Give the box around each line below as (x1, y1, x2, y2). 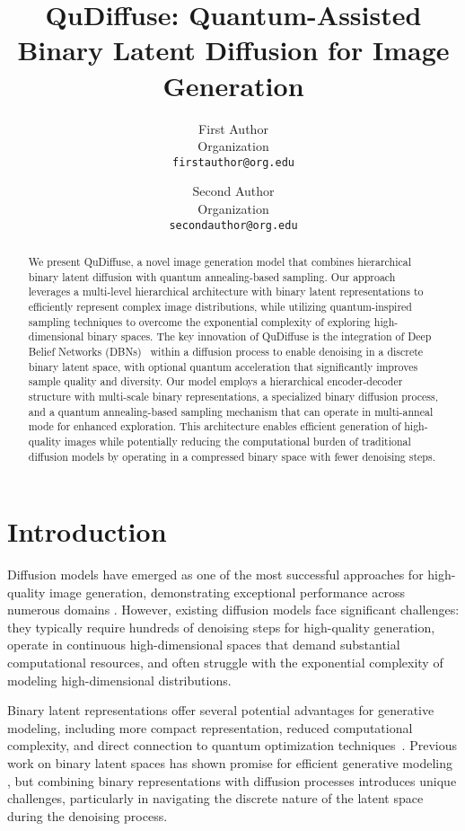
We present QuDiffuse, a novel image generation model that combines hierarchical (28, 253, 412, 269)
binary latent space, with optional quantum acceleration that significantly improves (28, 358, 418, 374)
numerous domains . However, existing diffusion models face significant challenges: (7, 600, 460, 619)
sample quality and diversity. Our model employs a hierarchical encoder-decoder (28, 374, 403, 389)
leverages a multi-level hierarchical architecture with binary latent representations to (28, 284, 424, 299)
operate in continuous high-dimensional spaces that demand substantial (7, 635, 400, 654)
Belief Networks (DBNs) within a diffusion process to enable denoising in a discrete (28, 343, 424, 358)
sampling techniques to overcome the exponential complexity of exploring (28, 314, 371, 329)
